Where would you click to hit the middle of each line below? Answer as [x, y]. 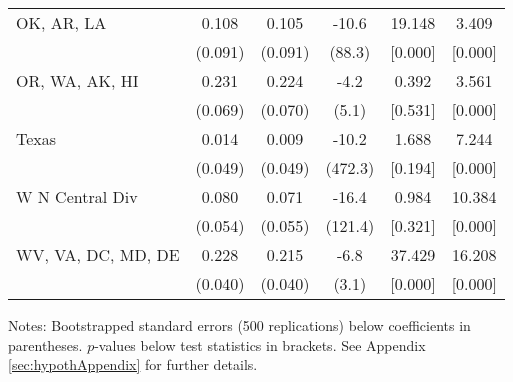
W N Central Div [77, 196]
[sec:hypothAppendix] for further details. [133, 364]
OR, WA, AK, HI [77, 80]
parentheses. [45, 344]
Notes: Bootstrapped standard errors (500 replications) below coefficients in [239, 325]
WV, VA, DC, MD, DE [98, 254]
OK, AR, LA [61, 22]
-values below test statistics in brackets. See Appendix [260, 344]
